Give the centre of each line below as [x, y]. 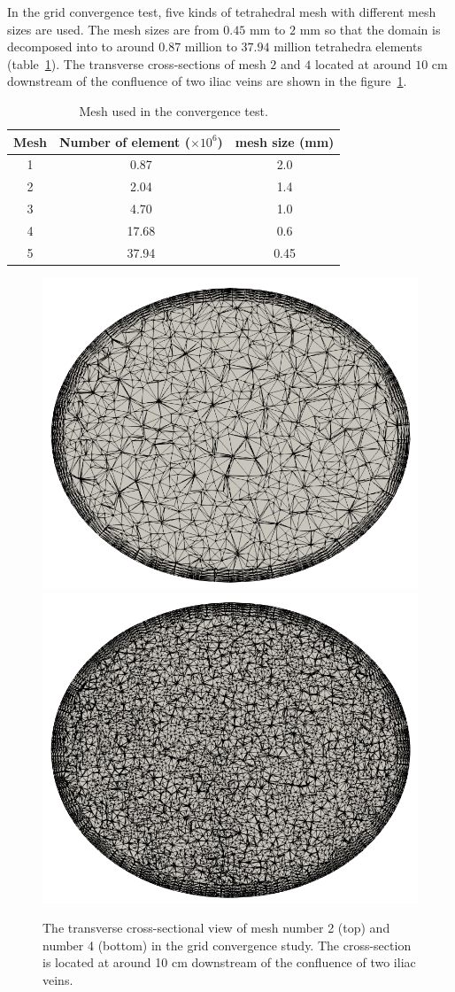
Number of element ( [124, 141]
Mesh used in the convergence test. [174, 110]
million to [211, 46]
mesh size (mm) [285, 141]
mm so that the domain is [370, 29]
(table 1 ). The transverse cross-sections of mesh [137, 63]
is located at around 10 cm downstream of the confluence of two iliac [229, 962]
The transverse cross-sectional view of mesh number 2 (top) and [216, 928]
